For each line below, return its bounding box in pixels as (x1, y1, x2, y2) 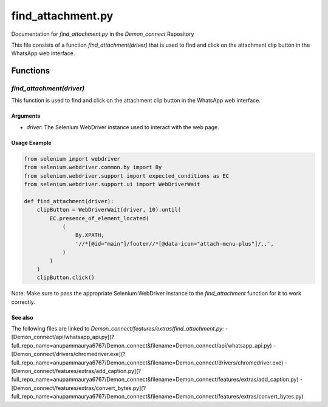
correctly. (11, 298, 36, 306)
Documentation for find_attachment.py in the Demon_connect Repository (11, 30, 194, 38)
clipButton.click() (36, 274, 95, 281)
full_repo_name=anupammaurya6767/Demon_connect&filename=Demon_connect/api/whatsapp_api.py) (11, 341, 273, 349)
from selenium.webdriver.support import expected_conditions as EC (24, 172, 230, 179)
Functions (11, 66, 50, 76)
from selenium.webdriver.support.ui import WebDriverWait (24, 181, 200, 188)
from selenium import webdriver (24, 155, 121, 162)
